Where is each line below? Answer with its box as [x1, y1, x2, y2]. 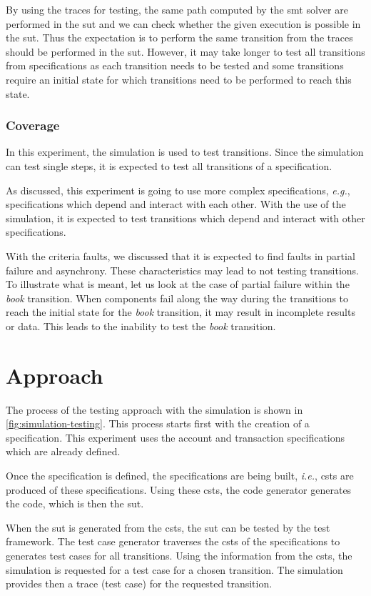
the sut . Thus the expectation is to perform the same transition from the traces [6, 30, 353, 45]
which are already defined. [6, 444, 121, 459]
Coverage [6, 116, 60, 134]
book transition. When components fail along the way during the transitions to [6, 290, 349, 305]
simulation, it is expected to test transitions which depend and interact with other [6, 210, 365, 225]
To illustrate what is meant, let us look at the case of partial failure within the [6, 277, 350, 292]
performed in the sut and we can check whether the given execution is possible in [6, 16, 361, 31]
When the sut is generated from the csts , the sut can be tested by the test [6, 520, 330, 535]
